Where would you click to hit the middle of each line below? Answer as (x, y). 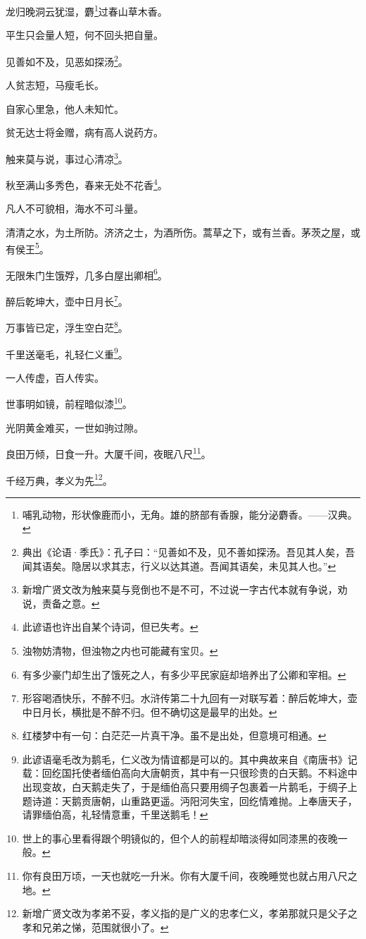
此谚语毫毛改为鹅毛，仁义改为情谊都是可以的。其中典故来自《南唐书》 (185, 759)
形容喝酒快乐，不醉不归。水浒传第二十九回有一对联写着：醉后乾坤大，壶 (190, 698)
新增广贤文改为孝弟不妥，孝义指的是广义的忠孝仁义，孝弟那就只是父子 (185, 913)
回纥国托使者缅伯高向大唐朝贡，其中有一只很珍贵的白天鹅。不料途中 (200, 773)
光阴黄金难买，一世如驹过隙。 (75, 427)
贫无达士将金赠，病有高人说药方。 (84, 132)
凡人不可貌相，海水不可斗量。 (75, 208)
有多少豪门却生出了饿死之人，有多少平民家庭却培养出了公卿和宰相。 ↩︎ (184, 674)
